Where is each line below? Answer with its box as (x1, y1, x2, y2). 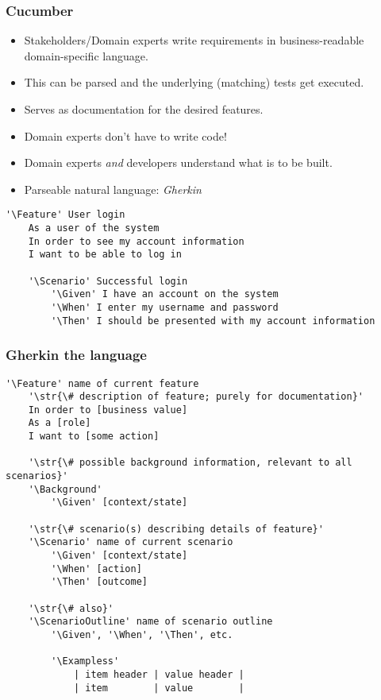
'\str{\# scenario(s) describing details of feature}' (28, 523, 324, 535)
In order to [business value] (28, 404, 188, 416)
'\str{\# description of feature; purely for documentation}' (28, 391, 364, 403)
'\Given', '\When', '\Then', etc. (51, 628, 233, 640)
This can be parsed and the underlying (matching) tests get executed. (24, 74, 364, 91)
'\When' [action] (51, 563, 142, 574)
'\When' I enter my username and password (51, 301, 279, 313)
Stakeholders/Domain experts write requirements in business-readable (24, 32, 364, 48)
